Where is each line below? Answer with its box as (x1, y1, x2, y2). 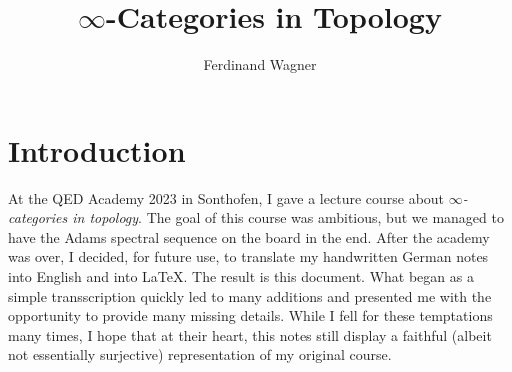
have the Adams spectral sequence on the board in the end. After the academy (8, 226, 490, 247)
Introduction (8, 129, 186, 170)
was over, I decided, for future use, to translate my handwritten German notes (8, 246, 489, 267)
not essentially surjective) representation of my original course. (8, 344, 392, 365)
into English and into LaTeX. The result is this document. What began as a (8, 266, 474, 287)
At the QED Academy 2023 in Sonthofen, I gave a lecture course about (8, 187, 445, 208)
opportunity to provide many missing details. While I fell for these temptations (8, 305, 493, 326)
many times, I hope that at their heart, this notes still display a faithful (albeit (8, 324, 492, 345)
